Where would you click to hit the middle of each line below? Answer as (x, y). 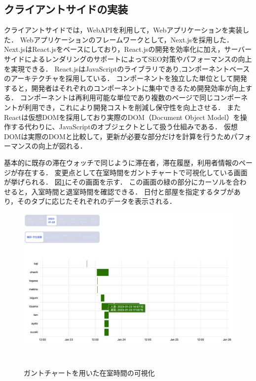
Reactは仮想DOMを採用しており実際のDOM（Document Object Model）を (122, 117)
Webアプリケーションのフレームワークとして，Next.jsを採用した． (127, 39)
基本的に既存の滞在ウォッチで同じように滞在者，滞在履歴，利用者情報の (121, 162)
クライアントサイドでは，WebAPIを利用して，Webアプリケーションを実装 (123, 30)
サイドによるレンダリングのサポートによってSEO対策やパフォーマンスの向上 (128, 58)
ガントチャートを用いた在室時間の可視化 (89, 372)
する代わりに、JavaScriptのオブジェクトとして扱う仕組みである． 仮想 (124, 127)
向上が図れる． (62, 146)
